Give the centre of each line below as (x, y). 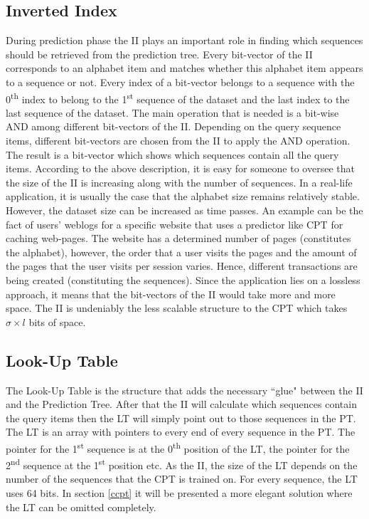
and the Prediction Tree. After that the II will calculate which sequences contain (181, 404)
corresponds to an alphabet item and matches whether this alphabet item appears (184, 68)
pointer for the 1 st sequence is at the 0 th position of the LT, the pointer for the (178, 447)
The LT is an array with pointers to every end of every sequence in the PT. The (181, 432)
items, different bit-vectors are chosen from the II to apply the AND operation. (178, 141)
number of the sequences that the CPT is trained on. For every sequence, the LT (182, 479)
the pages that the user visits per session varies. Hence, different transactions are (182, 266)
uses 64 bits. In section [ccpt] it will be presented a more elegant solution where (179, 493)
